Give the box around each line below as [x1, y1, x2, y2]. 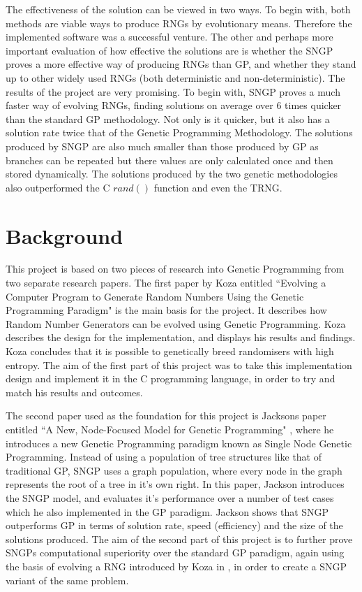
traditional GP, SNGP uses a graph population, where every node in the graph [6, 463, 342, 477]
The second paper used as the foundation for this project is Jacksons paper [6, 408, 326, 423]
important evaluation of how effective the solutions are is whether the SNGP [6, 43, 333, 57]
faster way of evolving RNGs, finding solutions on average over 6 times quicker [6, 98, 342, 113]
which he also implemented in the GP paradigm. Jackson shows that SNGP [6, 504, 329, 519]
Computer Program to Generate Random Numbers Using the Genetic [6, 289, 304, 303]
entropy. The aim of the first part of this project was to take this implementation [6, 357, 352, 372]
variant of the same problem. [6, 572, 129, 587]
